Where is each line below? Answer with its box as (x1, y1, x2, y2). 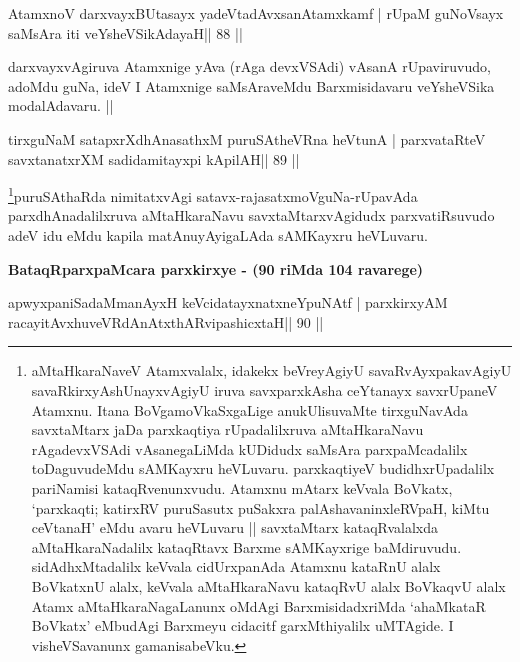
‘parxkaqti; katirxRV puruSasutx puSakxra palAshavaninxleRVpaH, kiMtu (31, 497, 490, 518)
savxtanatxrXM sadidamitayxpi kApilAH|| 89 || (8, 148, 300, 169)
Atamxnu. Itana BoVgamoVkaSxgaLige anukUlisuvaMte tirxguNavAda (31, 399, 468, 420)
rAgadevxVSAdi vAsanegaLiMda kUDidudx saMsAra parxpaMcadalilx (31, 438, 468, 459)
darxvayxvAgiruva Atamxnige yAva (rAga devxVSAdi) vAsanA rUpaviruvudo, (8, 56, 491, 77)
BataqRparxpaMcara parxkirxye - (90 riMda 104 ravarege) (8, 258, 424, 279)
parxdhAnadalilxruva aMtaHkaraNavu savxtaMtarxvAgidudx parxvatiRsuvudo (8, 205, 495, 226)
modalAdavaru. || (8, 95, 114, 116)
